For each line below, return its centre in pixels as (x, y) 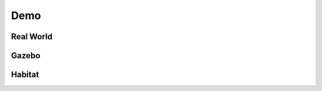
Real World (32, 37)
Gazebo (26, 56)
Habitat (25, 75)
